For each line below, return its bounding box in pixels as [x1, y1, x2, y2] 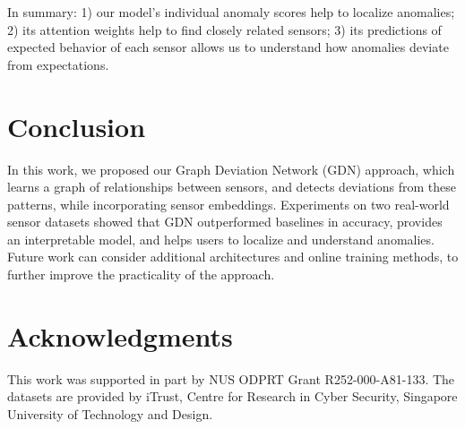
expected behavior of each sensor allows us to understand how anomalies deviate [7, 38, 449, 56]
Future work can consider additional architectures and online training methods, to [7, 247, 459, 266]
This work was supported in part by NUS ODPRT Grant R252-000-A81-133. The [7, 369, 455, 388]
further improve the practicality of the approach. [7, 265, 275, 284]
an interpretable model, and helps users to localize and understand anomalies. [7, 229, 435, 248]
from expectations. [7, 55, 109, 73]
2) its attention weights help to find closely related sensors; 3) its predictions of [7, 20, 442, 39]
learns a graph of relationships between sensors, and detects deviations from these [7, 177, 456, 196]
